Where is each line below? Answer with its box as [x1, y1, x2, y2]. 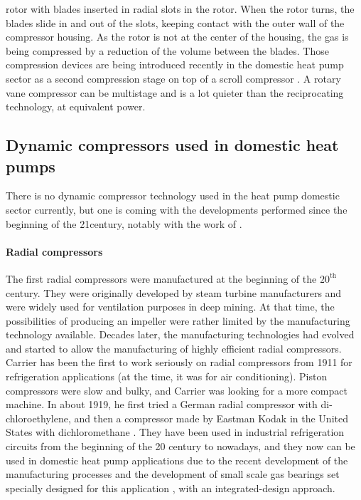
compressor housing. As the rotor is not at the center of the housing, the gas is [6, 29, 349, 44]
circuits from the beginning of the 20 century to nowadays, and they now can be [6, 439, 355, 454]
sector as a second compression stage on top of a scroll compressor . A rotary [6, 71, 341, 85]
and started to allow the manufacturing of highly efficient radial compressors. [6, 340, 342, 355]
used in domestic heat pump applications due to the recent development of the [6, 452, 348, 467]
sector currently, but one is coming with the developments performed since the [6, 202, 347, 217]
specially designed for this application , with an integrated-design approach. [6, 480, 335, 495]
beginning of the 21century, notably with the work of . [6, 216, 242, 231]
